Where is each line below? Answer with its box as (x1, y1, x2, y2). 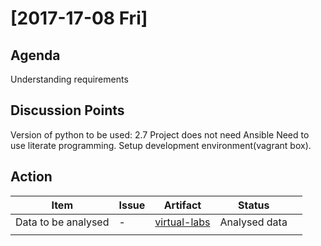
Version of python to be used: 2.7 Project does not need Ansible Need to (10, 128, 310, 141)
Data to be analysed (15, 215, 110, 229)
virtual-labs (154, 215, 211, 229)
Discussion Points (10, 102, 125, 119)
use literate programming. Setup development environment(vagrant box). (10, 139, 312, 151)
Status (237, 198, 270, 212)
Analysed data (219, 215, 288, 229)
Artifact (163, 198, 202, 212)
